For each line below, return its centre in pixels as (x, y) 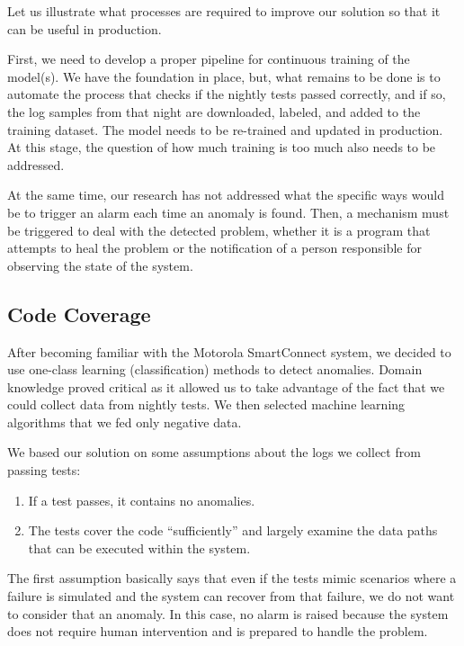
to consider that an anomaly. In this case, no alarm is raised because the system (228, 613)
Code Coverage (79, 314)
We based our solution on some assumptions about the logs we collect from (214, 452)
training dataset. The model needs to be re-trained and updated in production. (225, 129)
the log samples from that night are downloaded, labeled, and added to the (214, 111)
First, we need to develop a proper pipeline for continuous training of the (209, 59)
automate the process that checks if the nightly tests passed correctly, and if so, (227, 94)
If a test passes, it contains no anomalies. (142, 500)
